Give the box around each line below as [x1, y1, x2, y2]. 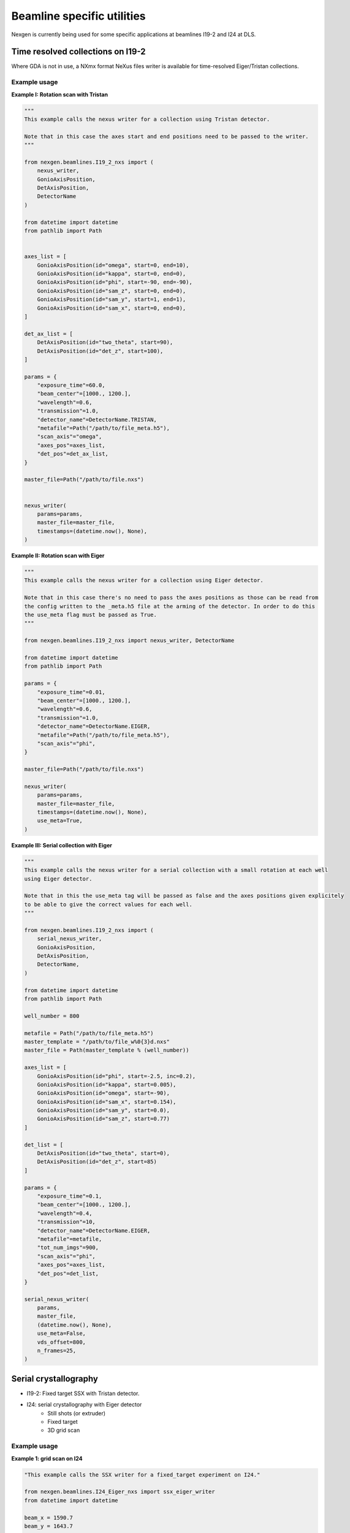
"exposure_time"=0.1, [37, 1193, 102, 1199]
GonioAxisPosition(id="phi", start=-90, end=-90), [37, 279, 192, 286]
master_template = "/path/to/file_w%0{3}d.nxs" [24, 1038, 170, 1045]
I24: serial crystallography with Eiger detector [26, 1401, 142, 1409]
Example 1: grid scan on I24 [11, 1455, 83, 1462]
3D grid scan [47, 1426, 80, 1434]
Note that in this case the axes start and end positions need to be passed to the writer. [24, 132, 309, 140]
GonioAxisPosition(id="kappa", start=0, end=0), [37, 270, 186, 277]
